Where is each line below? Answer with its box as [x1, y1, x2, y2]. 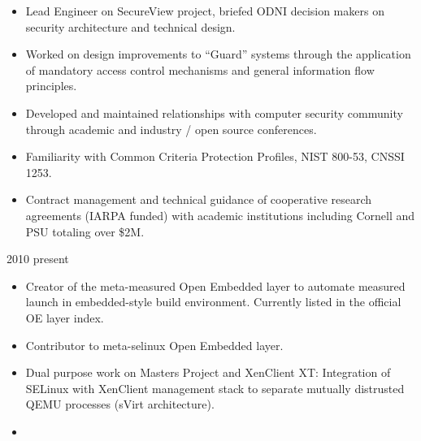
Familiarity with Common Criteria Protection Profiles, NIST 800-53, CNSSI [25, 148, 405, 165]
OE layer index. [25, 309, 104, 326]
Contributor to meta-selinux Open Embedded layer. [25, 336, 284, 353]
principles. [25, 77, 77, 94]
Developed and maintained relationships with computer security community [25, 104, 403, 121]
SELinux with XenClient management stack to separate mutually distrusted [25, 379, 405, 396]
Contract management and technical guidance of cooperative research [25, 191, 372, 208]
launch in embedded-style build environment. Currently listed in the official [25, 293, 401, 310]
